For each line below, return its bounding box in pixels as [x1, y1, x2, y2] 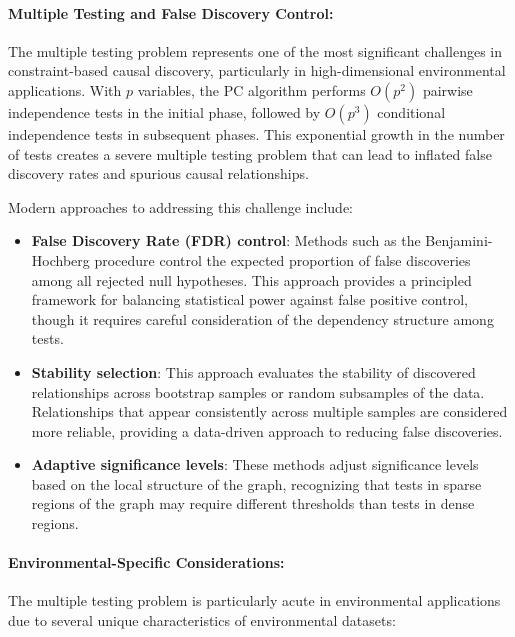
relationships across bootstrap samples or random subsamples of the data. [31, 381, 485, 402]
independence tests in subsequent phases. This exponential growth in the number [8, 123, 505, 144]
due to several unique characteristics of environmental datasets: [8, 610, 396, 631]
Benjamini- [425, 230, 493, 251]
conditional [377, 101, 446, 122]
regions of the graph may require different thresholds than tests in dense [31, 493, 475, 514]
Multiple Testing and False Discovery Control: [8, 2, 334, 23]
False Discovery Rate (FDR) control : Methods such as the [31, 230, 421, 251]
